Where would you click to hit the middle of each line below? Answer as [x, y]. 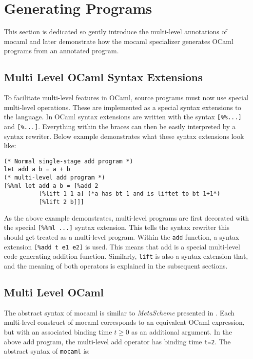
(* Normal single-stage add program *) [68, 161]
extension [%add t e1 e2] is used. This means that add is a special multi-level [122, 246]
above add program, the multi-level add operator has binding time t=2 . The [117, 341]
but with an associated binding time [58, 331]
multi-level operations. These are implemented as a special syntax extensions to [123, 107]
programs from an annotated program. [61, 51]
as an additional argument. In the [182, 331]
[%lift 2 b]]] [61, 202]
